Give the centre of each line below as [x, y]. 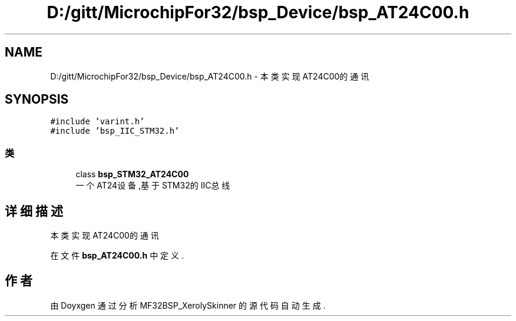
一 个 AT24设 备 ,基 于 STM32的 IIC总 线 [153, 186]
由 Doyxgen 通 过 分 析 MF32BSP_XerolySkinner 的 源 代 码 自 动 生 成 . [188, 305]
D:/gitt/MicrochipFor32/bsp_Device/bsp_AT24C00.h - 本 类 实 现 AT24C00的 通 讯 [210, 76]
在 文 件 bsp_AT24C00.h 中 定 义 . [117, 256]
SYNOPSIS [37, 100]
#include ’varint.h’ [97, 122]
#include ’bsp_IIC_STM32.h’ [115, 131]
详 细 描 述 [34, 211]
